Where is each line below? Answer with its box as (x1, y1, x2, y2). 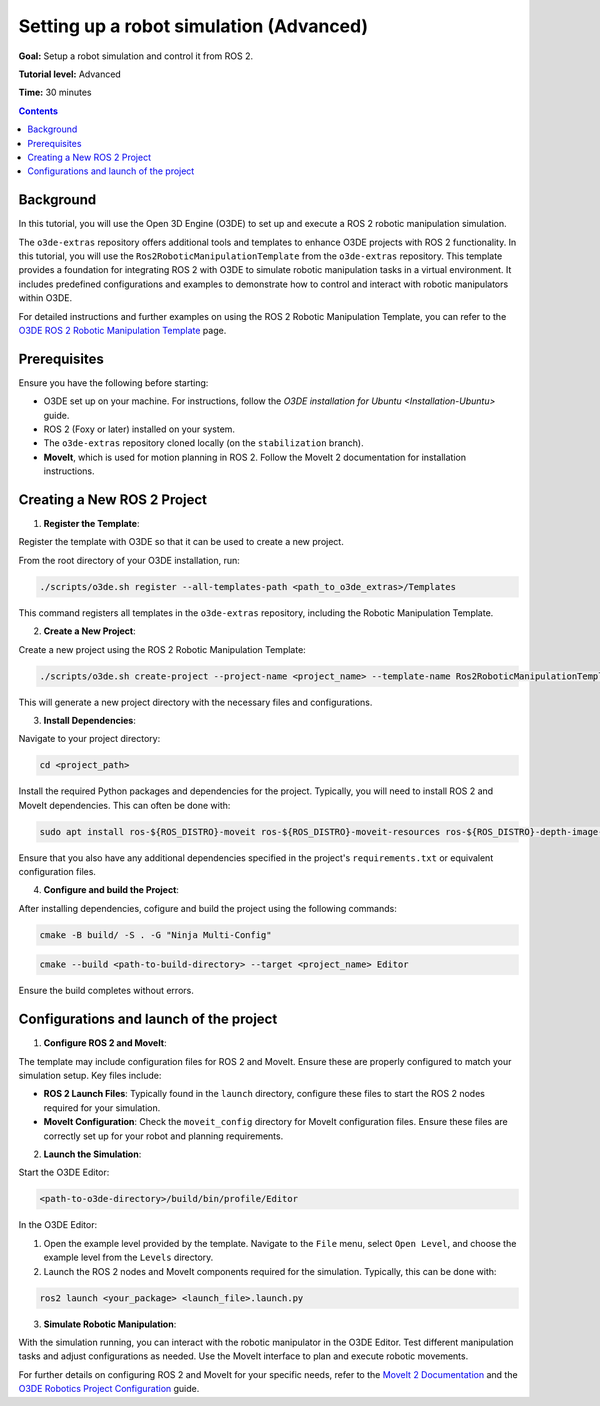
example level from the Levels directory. (43, 1251, 214, 1264)
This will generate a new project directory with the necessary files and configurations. (18, 696, 373, 708)
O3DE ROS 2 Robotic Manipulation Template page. (18, 324, 227, 336)
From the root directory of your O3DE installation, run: (18, 554, 240, 566)
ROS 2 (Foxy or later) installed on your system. (43, 423, 235, 435)
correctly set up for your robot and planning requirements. (43, 1130, 284, 1142)
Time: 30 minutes (18, 86, 92, 99)
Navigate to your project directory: (18, 733, 161, 745)
